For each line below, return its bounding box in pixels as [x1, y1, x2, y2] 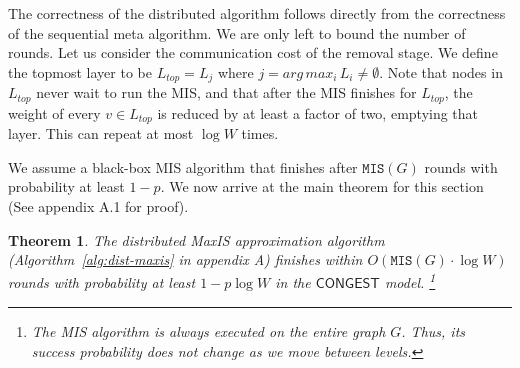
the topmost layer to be [8, 61, 152, 82]
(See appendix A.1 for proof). [8, 195, 189, 216]
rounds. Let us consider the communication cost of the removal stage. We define [8, 42, 498, 63]
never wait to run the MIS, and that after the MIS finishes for [36, 82, 417, 103]
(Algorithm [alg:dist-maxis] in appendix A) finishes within [8, 249, 363, 270]
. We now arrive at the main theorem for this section [160, 176, 484, 197]
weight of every [8, 102, 101, 123]
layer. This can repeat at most [8, 123, 194, 144]
